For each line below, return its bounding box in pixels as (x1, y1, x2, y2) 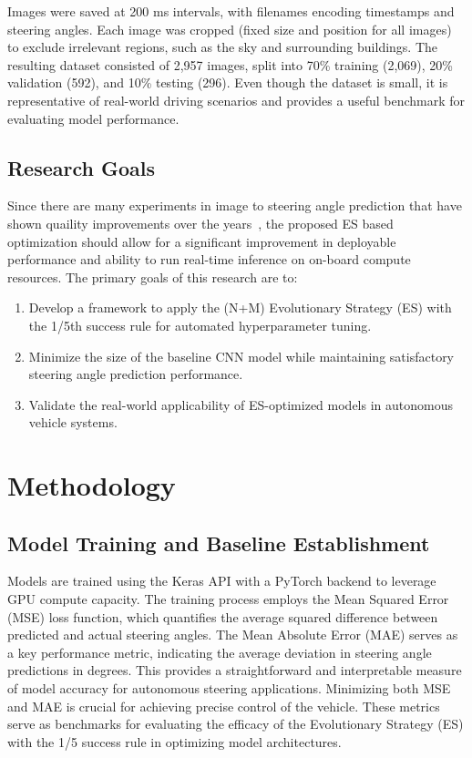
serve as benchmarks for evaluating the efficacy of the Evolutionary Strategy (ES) (7, 714, 464, 733)
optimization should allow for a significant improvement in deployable (7, 231, 396, 251)
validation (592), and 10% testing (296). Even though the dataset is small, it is (7, 73, 448, 92)
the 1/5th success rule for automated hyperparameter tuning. (28, 315, 372, 334)
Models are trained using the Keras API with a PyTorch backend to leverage (7, 571, 436, 590)
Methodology (7, 466, 176, 504)
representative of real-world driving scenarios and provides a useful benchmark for (7, 90, 466, 109)
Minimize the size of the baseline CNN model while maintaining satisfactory (28, 346, 455, 365)
